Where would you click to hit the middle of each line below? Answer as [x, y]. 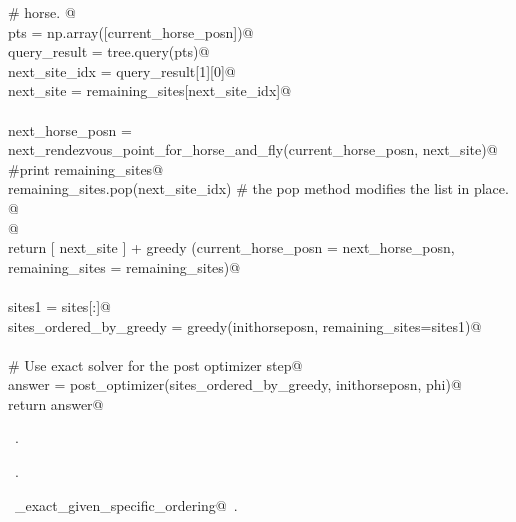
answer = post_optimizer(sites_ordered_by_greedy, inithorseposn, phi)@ [235, 384]
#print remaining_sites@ [86, 168]
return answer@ [56, 403]
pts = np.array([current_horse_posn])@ [131, 31]
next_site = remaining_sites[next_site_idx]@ [150, 90]
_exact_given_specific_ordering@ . [126, 504]
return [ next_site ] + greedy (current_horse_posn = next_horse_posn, [231, 247]
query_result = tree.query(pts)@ [109, 51]
